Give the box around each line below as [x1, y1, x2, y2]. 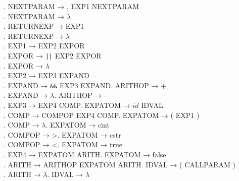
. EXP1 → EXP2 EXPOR [4, 40, 85, 51]
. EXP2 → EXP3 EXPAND [4, 70, 89, 81]
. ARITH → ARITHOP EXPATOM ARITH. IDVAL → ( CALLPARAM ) [4, 159, 235, 169]
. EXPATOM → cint [45, 119, 110, 130]
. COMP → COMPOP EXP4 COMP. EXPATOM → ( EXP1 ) [4, 109, 200, 120]
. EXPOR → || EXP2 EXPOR [4, 50, 102, 61]
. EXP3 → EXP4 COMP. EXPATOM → [4, 100, 130, 110]
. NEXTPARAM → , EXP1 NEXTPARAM [4, 1, 139, 11]
